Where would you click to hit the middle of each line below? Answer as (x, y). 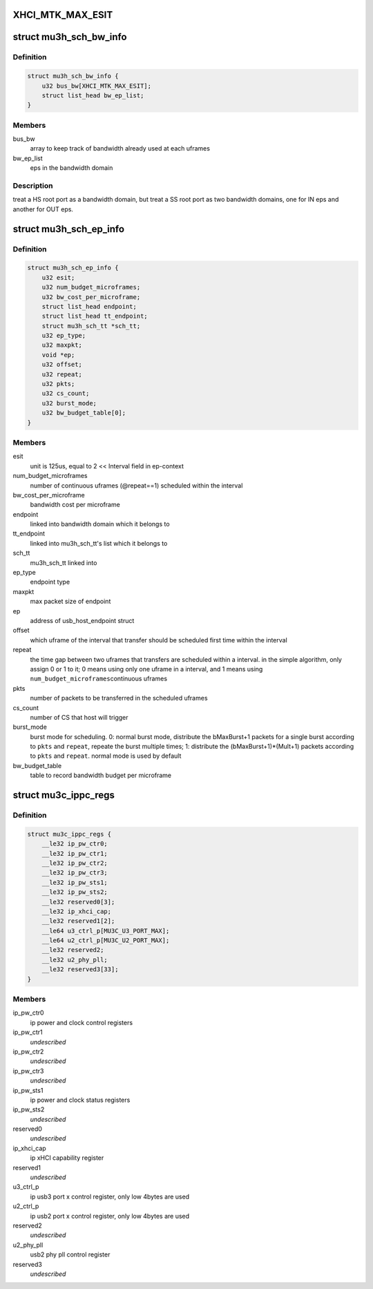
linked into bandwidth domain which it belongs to (100, 524)
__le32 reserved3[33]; (80, 970)
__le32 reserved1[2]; (78, 921)
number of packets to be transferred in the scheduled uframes (119, 698)
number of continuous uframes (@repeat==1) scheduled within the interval (136, 485)
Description (33, 186)
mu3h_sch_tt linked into (64, 562)
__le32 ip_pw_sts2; (75, 892)
